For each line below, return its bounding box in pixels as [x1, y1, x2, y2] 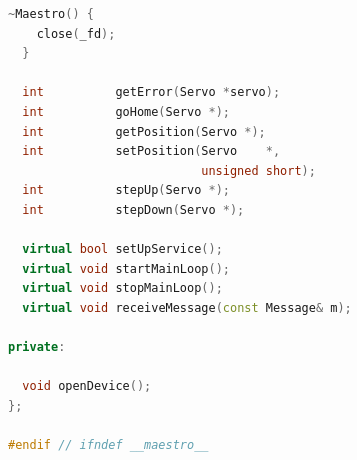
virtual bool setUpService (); [22, 242, 223, 257]
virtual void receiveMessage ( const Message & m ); [22, 300, 352, 315]
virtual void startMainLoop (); [22, 261, 230, 276]
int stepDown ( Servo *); [22, 202, 245, 217]
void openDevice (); [22, 379, 152, 394]
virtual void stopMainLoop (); [22, 281, 223, 296]
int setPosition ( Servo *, [22, 144, 281, 159]
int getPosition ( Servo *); [22, 124, 266, 139]
